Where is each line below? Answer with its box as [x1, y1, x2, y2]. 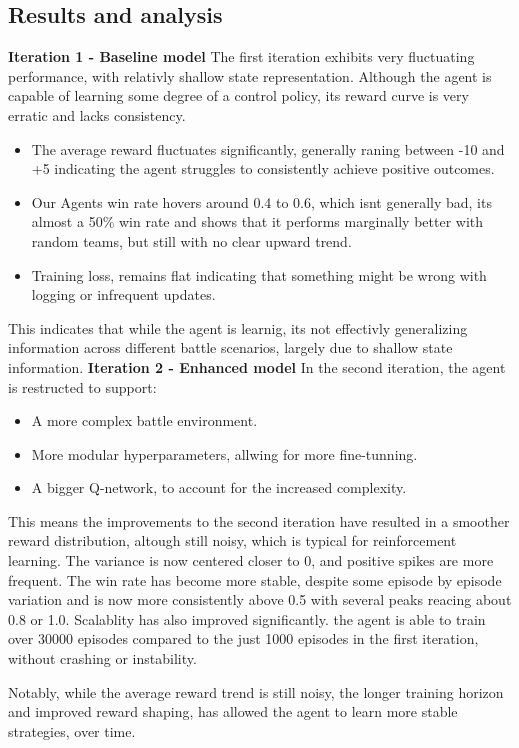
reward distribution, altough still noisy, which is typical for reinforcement [8, 530, 457, 551]
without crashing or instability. [8, 648, 197, 669]
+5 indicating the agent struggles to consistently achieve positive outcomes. [31, 158, 495, 179]
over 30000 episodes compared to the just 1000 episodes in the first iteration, [8, 628, 479, 649]
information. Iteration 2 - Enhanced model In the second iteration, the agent [8, 356, 506, 377]
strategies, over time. [8, 720, 136, 741]
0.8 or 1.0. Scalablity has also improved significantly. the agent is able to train [8, 608, 486, 629]
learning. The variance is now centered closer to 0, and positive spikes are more [8, 550, 494, 571]
